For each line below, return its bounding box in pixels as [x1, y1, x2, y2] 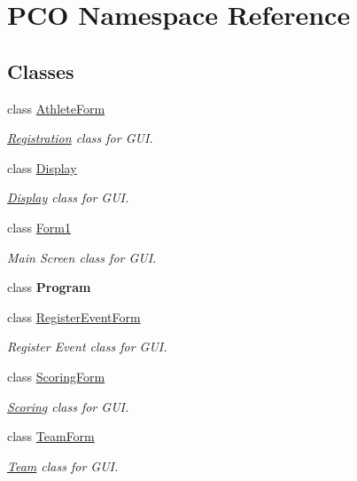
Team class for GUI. [7, 456, 119, 475]
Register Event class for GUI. [7, 337, 167, 356]
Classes [7, 57, 74, 84]
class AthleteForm [7, 99, 105, 117]
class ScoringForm [7, 367, 105, 385]
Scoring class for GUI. [7, 397, 129, 415]
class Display [7, 158, 77, 177]
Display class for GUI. [7, 188, 129, 207]
